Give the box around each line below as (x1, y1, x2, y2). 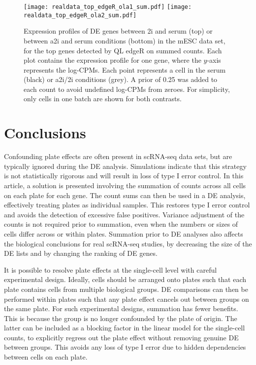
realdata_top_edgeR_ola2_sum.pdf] (24, 11, 137, 19)
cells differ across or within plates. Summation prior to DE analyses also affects (4, 228, 243, 239)
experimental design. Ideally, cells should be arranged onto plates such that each (4, 274, 247, 284)
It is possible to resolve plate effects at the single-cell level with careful (4, 264, 217, 275)
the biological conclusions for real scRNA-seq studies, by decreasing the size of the (4, 238, 252, 248)
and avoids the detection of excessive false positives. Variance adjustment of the (4, 209, 245, 219)
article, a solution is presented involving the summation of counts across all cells (4, 180, 246, 190)
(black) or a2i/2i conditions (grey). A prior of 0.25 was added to (24, 74, 218, 84)
